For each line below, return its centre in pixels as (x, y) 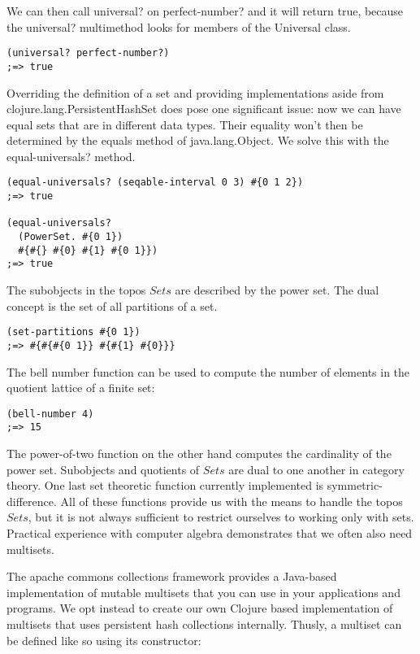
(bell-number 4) (50, 414)
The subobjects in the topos (76, 290)
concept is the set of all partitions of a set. (112, 305)
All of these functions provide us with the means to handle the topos (232, 501)
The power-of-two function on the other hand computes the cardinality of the (199, 453)
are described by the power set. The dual (277, 290)
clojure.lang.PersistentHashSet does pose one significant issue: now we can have (204, 109)
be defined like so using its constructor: (104, 640)
